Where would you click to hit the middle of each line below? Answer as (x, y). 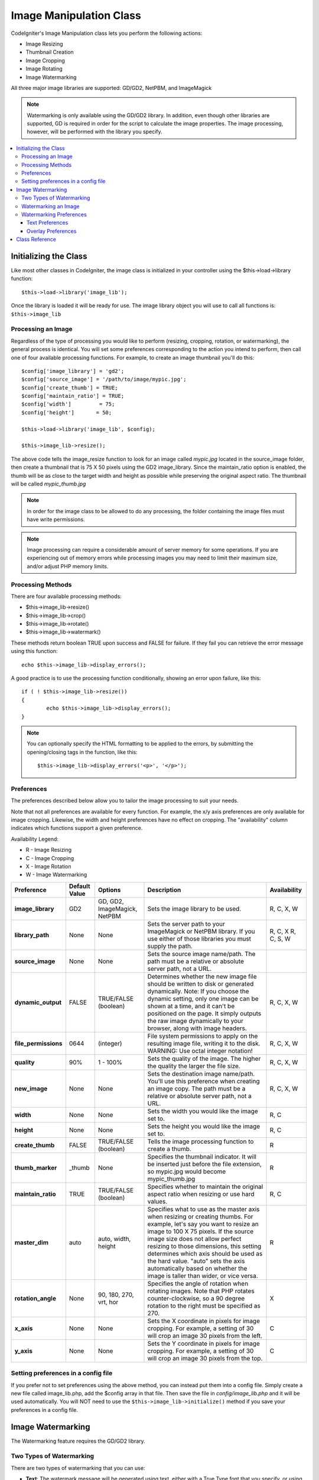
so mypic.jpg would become (187, 1171)
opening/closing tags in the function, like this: (82, 752)
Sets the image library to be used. (194, 909)
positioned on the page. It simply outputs (204, 1014)
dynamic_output (38, 1002)
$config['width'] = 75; (68, 404)
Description (164, 890)
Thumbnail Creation (50, 52)
